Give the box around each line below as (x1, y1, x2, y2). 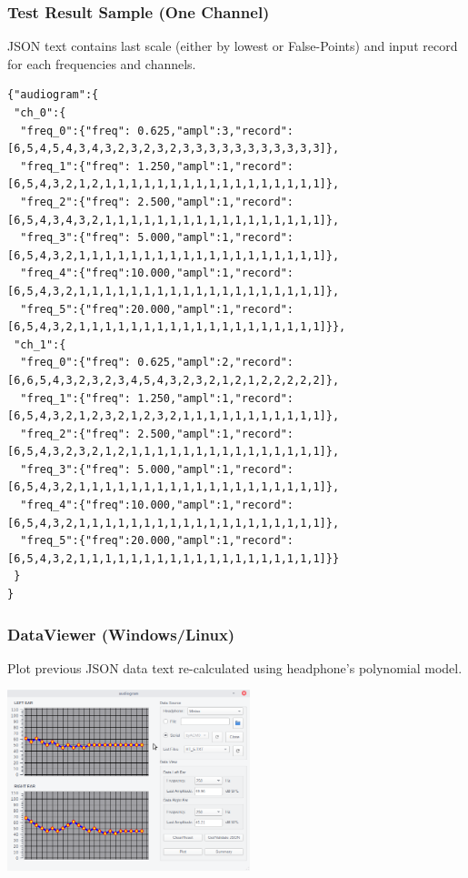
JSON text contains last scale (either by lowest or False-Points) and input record (7, 36, 458, 56)
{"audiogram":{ (7, 88, 99, 102)
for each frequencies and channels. (7, 54, 196, 73)
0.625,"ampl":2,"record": (137, 356, 294, 369)
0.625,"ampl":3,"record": (137, 124, 294, 137)
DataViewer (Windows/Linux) (7, 622, 235, 645)
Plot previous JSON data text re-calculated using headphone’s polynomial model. (7, 658, 463, 677)
